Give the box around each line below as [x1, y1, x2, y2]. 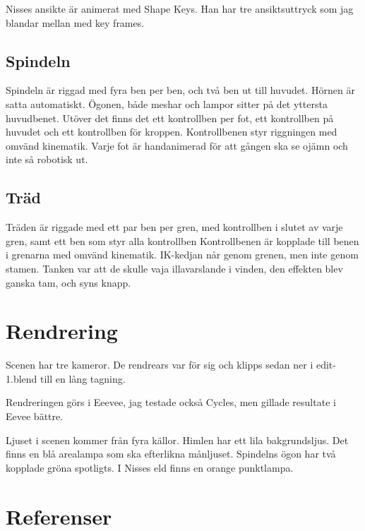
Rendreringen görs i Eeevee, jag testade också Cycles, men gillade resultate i [6, 395, 336, 410]
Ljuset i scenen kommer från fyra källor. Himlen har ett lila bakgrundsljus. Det [6, 432, 349, 447]
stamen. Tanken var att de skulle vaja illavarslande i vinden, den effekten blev [6, 261, 343, 275]
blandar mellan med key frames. [6, 15, 145, 30]
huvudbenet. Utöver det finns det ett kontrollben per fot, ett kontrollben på [6, 110, 334, 125]
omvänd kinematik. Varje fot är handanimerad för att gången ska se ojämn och [6, 138, 348, 153]
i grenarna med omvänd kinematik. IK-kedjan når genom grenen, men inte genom [6, 247, 359, 262]
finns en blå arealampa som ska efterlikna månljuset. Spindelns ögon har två [6, 446, 336, 461]
